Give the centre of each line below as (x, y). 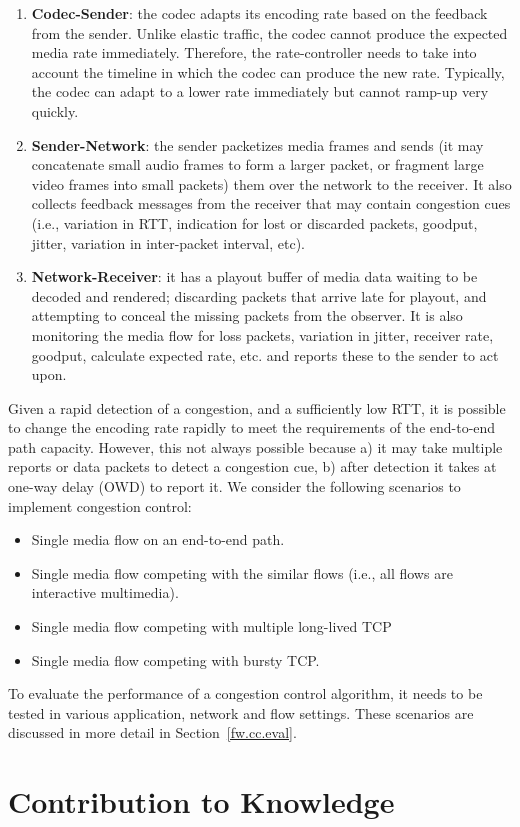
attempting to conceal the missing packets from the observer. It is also (247, 315)
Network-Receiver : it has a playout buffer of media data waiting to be (254, 276)
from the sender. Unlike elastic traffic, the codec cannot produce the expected (269, 32)
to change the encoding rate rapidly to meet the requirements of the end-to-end (252, 427)
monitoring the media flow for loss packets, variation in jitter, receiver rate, (262, 334)
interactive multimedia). (105, 592)
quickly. (55, 110)
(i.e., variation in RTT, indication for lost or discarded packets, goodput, (254, 222)
